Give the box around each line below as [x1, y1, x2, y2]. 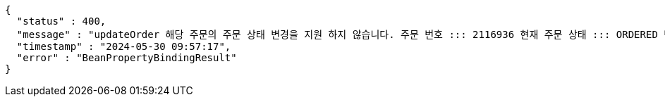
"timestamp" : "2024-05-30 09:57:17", [16, 41, 231, 52]
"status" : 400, [16, 15, 106, 27]
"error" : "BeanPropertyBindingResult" [16, 52, 237, 63]
